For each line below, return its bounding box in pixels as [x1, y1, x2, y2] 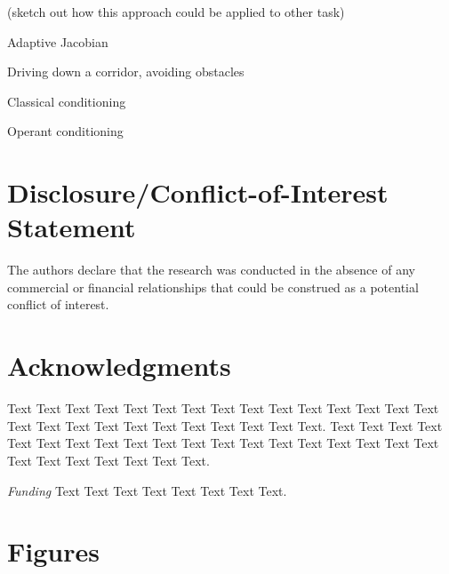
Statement [7, 209, 136, 245]
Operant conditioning [7, 122, 124, 140]
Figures [7, 533, 100, 570]
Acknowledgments [7, 347, 231, 384]
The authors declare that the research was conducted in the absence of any [7, 260, 415, 279]
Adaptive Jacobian [7, 32, 108, 51]
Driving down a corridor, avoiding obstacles [7, 62, 245, 81]
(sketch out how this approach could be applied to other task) [7, 3, 345, 20]
